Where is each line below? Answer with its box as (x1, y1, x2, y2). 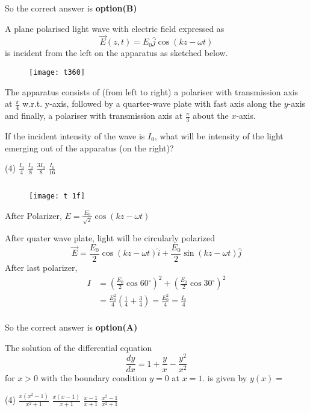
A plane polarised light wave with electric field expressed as (5, 22, 225, 34)
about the (193, 109, 229, 122)
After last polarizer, (5, 261, 78, 273)
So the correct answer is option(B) (5, 2, 137, 14)
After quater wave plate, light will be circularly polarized (5, 232, 215, 244)
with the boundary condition (40, 372, 147, 384)
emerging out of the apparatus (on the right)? (5, 141, 174, 154)
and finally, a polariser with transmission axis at (5, 109, 183, 122)
